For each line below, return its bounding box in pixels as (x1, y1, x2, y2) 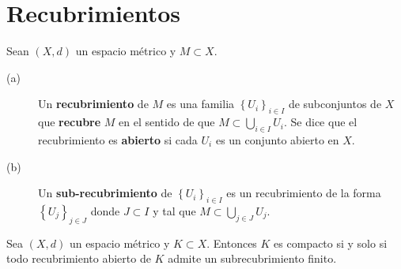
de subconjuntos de (288, 95, 382, 112)
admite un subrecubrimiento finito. (168, 250, 337, 267)
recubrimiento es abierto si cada (38, 131, 198, 148)
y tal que (153, 202, 196, 219)
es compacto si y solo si (274, 234, 388, 251)
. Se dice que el (284, 114, 357, 130)
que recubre (38, 114, 101, 130)
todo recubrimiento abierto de (6, 250, 151, 267)
